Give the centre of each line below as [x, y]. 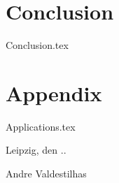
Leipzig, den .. [36, 150]
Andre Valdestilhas [46, 174]
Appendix [54, 93]
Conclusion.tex [37, 45]
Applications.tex [41, 126]
